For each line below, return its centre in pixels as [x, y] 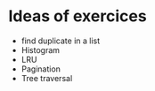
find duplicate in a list [61, 41]
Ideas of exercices [78, 16]
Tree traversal [47, 78]
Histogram [40, 49]
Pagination [41, 69]
